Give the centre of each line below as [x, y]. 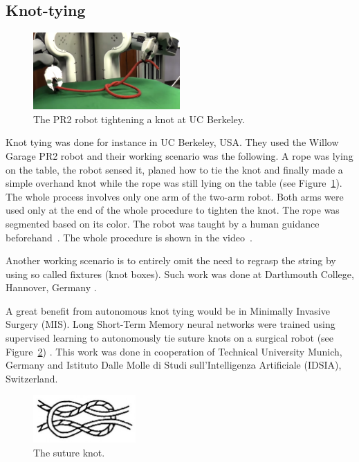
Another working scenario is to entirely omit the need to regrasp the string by [171, 260]
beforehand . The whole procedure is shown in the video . [129, 237]
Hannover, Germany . [51, 287]
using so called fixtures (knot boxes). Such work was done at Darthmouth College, [180, 274]
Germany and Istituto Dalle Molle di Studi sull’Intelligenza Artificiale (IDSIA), [174, 365]
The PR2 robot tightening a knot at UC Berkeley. [139, 119]
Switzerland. [32, 378]
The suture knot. [69, 452]
